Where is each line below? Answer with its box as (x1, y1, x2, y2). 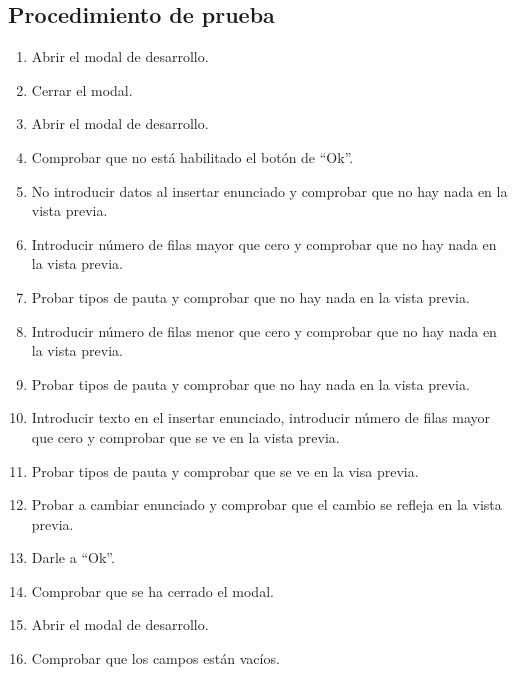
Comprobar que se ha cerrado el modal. (31, 580, 274, 601)
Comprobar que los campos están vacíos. (31, 648, 280, 669)
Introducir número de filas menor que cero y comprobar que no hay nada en (31, 320, 497, 341)
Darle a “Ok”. (31, 547, 115, 568)
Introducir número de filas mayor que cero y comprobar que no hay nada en (31, 233, 497, 254)
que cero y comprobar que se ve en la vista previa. (31, 426, 340, 447)
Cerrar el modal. (31, 79, 133, 100)
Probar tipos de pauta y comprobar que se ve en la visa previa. (31, 460, 419, 481)
